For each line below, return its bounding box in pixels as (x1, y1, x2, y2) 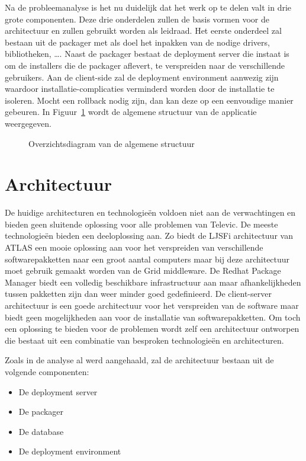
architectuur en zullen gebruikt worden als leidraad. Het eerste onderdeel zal (5, 24, 282, 37)
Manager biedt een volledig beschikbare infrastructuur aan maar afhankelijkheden (5, 276, 301, 288)
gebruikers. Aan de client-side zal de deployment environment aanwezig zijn (5, 71, 279, 83)
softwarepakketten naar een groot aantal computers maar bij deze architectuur (5, 252, 290, 265)
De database (18, 425, 64, 437)
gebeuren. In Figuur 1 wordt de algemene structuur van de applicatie (5, 105, 257, 118)
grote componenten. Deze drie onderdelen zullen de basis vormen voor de (5, 12, 269, 25)
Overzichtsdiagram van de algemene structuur (28, 137, 195, 149)
